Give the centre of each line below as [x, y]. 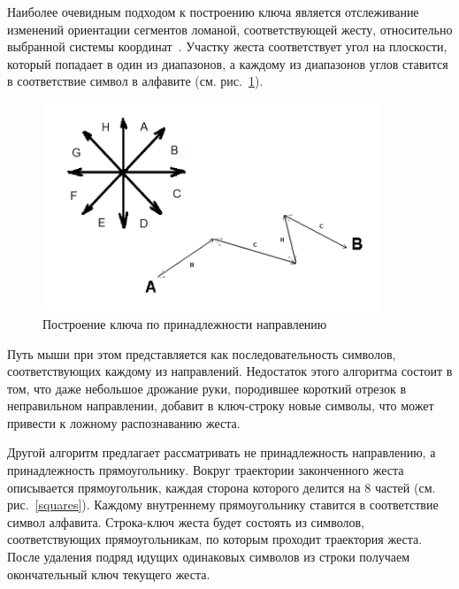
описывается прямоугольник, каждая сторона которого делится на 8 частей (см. [222, 487]
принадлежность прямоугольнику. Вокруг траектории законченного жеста [206, 470]
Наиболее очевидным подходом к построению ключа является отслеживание [213, 11]
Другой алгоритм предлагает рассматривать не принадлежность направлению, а [222, 452]
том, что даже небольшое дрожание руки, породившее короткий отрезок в [207, 388]
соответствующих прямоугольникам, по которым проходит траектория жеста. [215, 539]
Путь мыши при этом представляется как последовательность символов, [202, 353]
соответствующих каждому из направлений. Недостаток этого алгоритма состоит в [230, 371]
